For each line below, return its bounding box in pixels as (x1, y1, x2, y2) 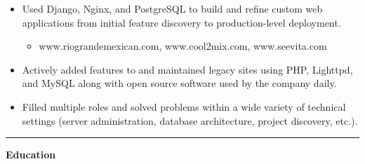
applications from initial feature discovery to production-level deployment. (22, 15, 341, 29)
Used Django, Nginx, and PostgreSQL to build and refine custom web (22, 1, 323, 15)
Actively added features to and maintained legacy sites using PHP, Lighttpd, (22, 62, 353, 76)
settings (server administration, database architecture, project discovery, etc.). (22, 113, 358, 128)
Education (6, 147, 56, 162)
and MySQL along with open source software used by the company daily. (22, 76, 337, 90)
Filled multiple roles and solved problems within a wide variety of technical (22, 99, 346, 114)
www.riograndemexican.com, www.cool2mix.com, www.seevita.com (39, 39, 327, 53)
